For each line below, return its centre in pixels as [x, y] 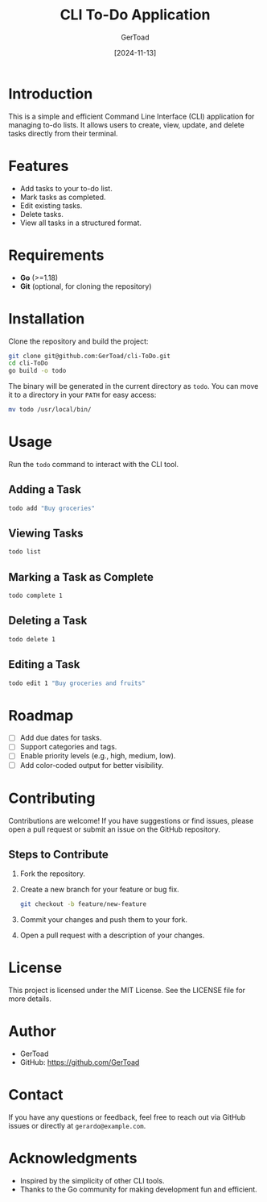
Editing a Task [44, 664]
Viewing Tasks [46, 534]
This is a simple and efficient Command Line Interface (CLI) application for [131, 116]
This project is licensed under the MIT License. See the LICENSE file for [127, 991]
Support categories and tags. [68, 747]
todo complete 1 [35, 596]
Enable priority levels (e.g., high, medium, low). [98, 756]
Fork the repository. [53, 874]
